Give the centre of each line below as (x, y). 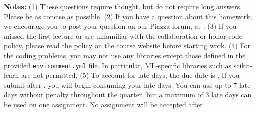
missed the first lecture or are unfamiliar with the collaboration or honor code (123, 36)
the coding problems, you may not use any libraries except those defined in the (125, 55)
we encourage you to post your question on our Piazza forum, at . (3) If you (120, 26)
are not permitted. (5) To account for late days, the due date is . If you (131, 75)
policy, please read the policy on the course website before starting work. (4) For (127, 46)
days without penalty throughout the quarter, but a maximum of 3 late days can (128, 95)
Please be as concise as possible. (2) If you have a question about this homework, (128, 16)
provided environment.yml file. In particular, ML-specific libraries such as (118, 65)
